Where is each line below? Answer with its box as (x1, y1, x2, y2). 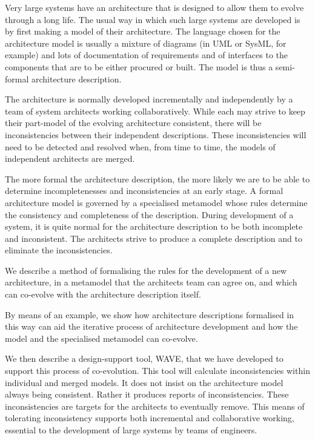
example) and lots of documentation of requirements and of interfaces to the (5, 48, 288, 61)
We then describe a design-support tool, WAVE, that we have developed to (5, 352, 283, 365)
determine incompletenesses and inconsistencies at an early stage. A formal (5, 184, 283, 197)
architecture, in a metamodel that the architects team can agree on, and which (5, 276, 297, 288)
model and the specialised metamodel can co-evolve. (5, 332, 198, 344)
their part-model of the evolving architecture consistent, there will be (5, 116, 262, 129)
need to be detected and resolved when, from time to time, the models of (5, 140, 276, 153)
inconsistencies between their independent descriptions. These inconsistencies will (5, 128, 307, 141)
